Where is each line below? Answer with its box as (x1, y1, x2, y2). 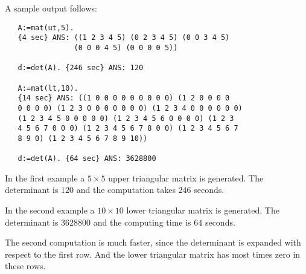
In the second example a (5, 203, 95, 216)
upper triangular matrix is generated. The (108, 171, 264, 184)
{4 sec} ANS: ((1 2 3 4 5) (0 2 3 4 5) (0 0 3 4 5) (18, 33, 230, 42)
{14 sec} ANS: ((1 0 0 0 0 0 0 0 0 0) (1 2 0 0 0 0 (18, 94, 230, 103)
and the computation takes (76, 183, 176, 196)
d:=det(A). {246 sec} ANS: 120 (18, 64, 144, 73)
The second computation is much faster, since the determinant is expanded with (5, 236, 301, 249)
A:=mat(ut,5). (18, 23, 74, 32)
